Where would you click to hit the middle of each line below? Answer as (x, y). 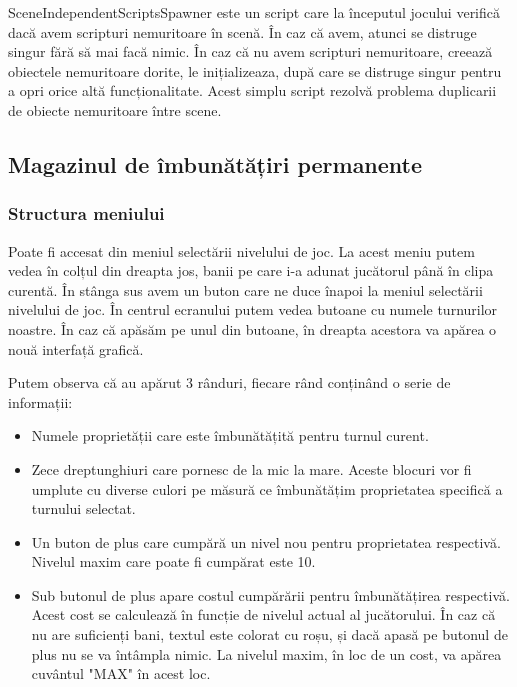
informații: (40, 401)
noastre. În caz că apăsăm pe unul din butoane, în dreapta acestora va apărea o (252, 328)
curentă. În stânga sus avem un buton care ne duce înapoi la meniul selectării (245, 289)
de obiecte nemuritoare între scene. (115, 109)
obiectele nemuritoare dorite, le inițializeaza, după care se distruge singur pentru (255, 70)
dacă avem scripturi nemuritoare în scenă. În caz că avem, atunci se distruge (242, 31)
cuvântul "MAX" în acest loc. (121, 673)
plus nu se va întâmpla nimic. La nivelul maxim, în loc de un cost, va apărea (266, 653)
